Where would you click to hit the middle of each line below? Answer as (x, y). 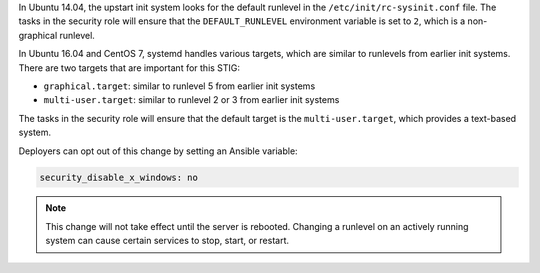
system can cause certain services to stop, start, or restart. (167, 241)
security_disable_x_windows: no (119, 177)
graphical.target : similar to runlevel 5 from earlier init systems (179, 86)
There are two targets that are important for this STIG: (129, 67)
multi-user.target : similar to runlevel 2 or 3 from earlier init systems (191, 100)
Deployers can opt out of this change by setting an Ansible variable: (158, 151)
